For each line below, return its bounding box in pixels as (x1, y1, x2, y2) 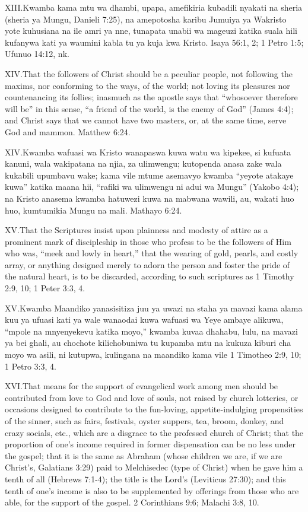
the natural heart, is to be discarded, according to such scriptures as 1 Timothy (5, 270, 294, 282)
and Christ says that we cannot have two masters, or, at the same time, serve (5, 114, 287, 126)
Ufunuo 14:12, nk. (5, 47, 69, 60)
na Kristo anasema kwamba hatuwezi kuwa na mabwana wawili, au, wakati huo (5, 192, 294, 204)
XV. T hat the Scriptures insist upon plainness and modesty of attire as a (5, 224, 268, 236)
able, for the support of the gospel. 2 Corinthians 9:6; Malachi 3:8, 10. (5, 496, 259, 508)
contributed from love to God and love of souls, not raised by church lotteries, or (5, 391, 299, 403)
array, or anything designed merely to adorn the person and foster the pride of (5, 258, 290, 271)
